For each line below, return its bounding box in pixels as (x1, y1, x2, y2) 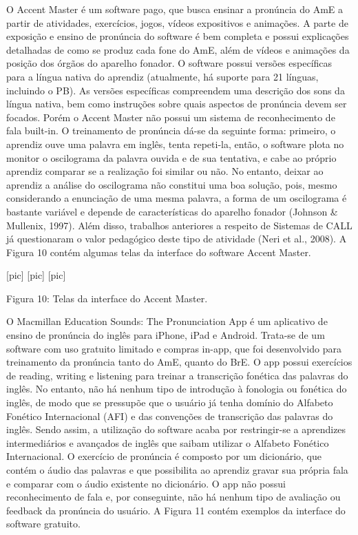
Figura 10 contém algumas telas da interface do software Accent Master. (6, 244, 311, 259)
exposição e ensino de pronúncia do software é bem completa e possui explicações (6, 29, 349, 43)
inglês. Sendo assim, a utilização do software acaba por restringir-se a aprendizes (6, 422, 346, 437)
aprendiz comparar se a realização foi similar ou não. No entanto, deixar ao (6, 164, 324, 178)
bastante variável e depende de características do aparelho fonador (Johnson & (6, 204, 338, 218)
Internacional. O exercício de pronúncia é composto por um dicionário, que (6, 449, 322, 463)
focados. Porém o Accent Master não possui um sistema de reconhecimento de (6, 109, 335, 124)
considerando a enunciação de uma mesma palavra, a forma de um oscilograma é (6, 191, 347, 205)
